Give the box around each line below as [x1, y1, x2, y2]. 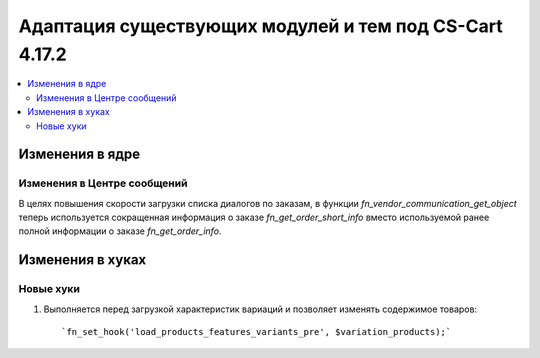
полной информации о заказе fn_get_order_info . [18, 225, 222, 237]
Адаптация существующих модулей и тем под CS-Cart [18, 15, 504, 37]
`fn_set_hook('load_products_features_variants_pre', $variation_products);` [61, 326, 452, 337]
